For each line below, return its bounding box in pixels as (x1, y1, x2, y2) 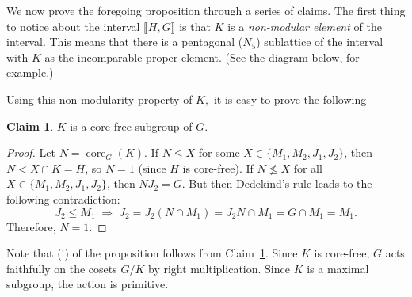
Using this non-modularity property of (6, 90, 193, 107)
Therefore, (6, 218, 56, 234)
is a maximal (307, 260, 369, 276)
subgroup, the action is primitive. (6, 276, 169, 292)
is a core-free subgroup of (70, 117, 193, 134)
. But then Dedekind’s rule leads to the (181, 175, 372, 192)
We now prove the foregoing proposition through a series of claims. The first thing (6, 2, 406, 18)
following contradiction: (6, 190, 120, 207)
